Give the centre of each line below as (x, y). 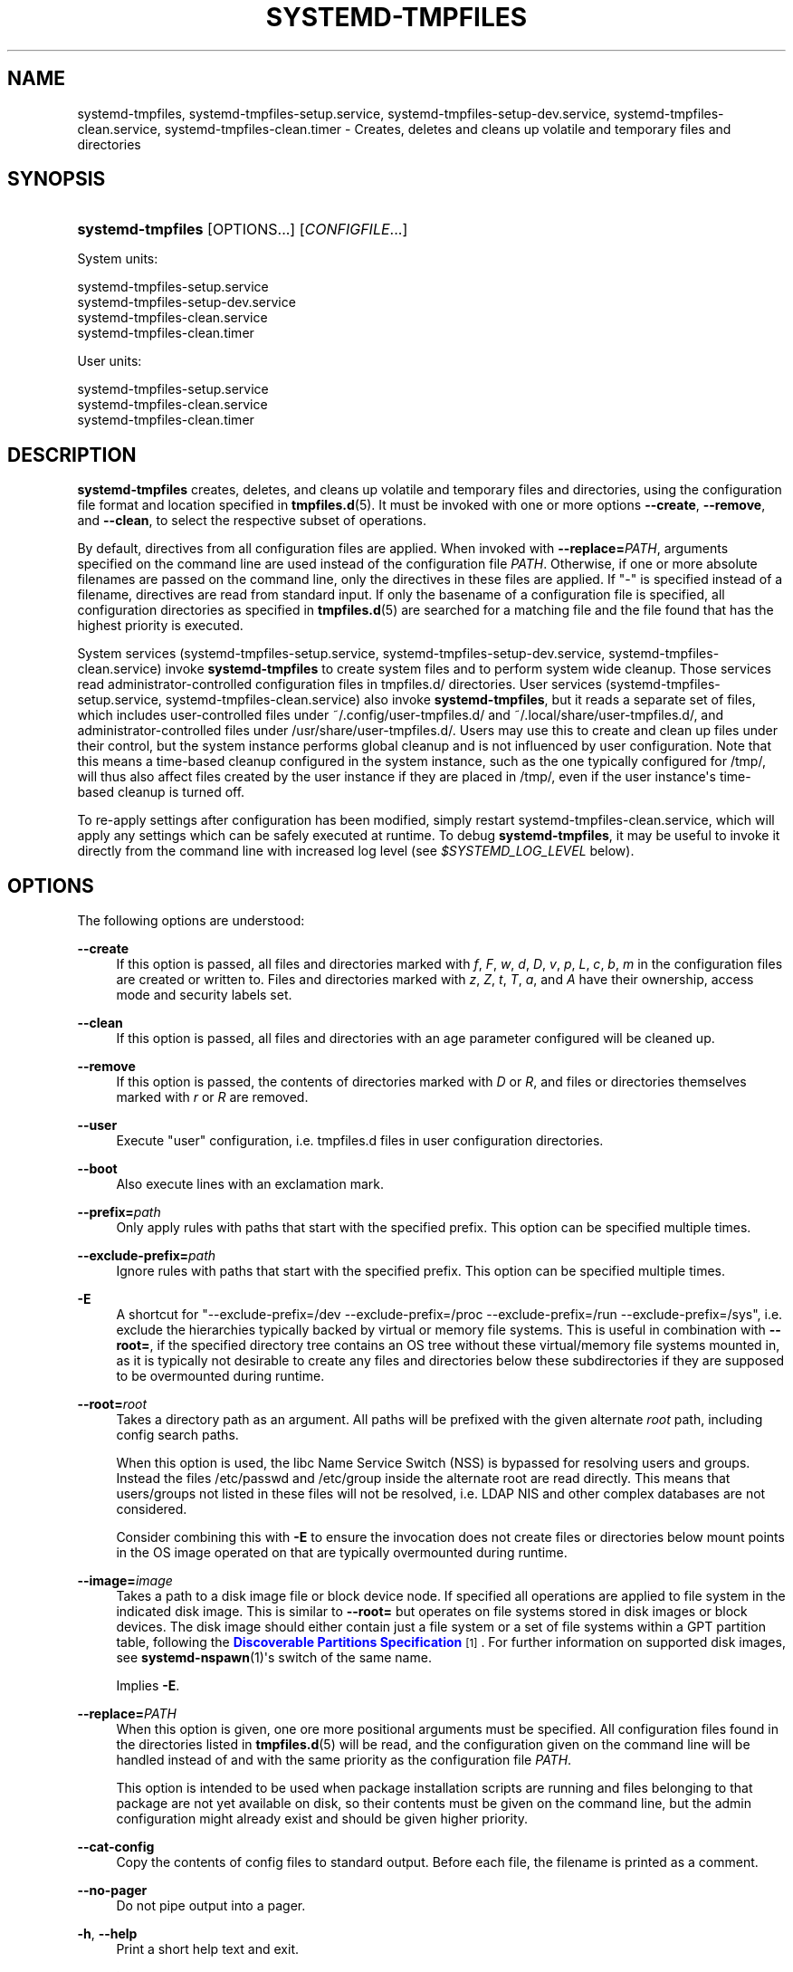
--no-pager (112, 1891)
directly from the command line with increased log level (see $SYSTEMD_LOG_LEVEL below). (356, 851)
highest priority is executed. (160, 626)
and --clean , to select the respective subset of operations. (252, 521)
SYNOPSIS (57, 179)
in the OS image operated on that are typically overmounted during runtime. (342, 1553)
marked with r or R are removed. (212, 1097)
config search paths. (177, 1435)
